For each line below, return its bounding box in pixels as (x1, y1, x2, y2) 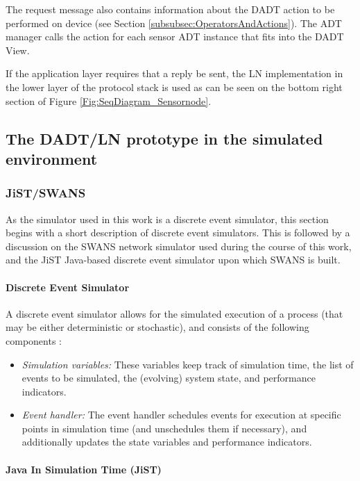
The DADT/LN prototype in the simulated (6, 127, 323, 149)
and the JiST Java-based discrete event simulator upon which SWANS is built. (6, 252, 341, 267)
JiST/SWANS (6, 184, 86, 202)
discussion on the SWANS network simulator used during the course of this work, (6, 238, 352, 253)
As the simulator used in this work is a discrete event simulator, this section (6, 211, 329, 226)
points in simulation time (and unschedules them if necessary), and (22, 421, 307, 435)
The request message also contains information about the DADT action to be (6, 2, 335, 16)
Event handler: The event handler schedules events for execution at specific (22, 407, 341, 422)
